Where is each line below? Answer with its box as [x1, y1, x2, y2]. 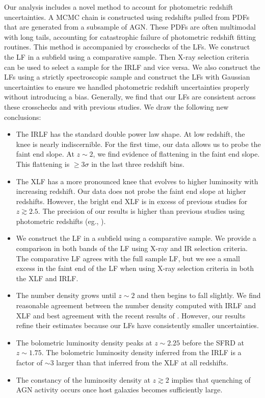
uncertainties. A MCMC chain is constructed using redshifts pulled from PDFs [4, 11, 250, 22]
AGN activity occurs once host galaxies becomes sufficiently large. [16, 384, 223, 395]
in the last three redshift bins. [91, 158, 184, 169]
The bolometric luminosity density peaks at [16, 337, 152, 347]
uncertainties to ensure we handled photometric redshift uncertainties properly [4, 81, 250, 92]
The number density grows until [16, 290, 116, 301]
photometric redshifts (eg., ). [16, 215, 106, 226]
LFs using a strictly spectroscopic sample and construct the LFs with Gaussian [4, 71, 250, 82]
